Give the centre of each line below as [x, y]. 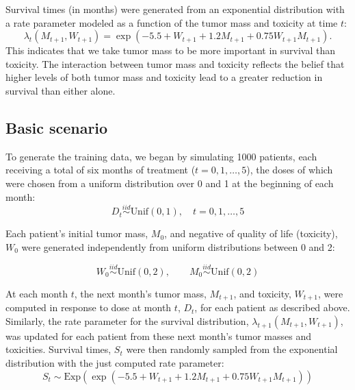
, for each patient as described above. [272, 307]
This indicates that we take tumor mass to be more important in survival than [170, 50]
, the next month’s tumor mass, [140, 293]
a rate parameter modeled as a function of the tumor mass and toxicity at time [172, 22]
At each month [37, 293]
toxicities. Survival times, [58, 349]
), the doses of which [290, 170]
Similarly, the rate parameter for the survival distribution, [127, 320]
